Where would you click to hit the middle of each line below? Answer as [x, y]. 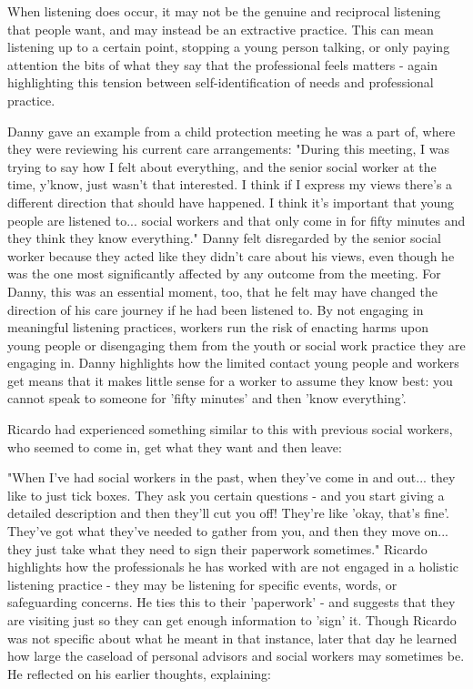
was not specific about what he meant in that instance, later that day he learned [232, 638]
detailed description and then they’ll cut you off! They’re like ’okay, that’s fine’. [228, 513]
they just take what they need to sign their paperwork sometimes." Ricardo [217, 548]
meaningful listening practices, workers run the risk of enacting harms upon [218, 327]
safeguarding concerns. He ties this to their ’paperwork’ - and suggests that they [231, 602]
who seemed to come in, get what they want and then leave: [175, 446]
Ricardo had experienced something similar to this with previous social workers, [230, 429]
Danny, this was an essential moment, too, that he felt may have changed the [222, 291]
